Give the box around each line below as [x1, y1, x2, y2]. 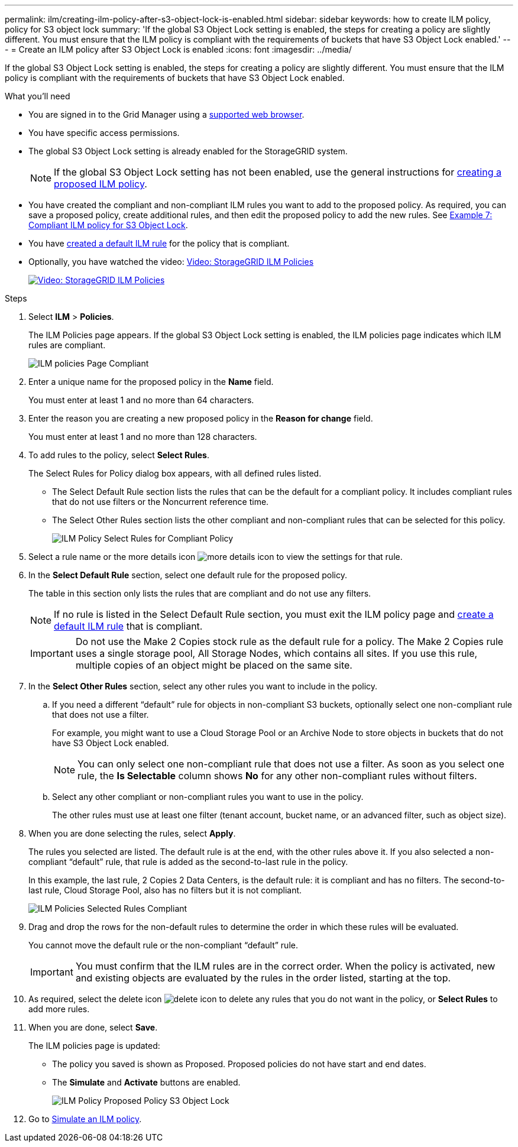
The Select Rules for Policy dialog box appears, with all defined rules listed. [28, 468, 322, 478]
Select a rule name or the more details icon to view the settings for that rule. [28, 552, 403, 562]
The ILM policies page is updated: [28, 1041, 160, 1051]
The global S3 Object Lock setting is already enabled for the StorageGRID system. [28, 146, 348, 156]
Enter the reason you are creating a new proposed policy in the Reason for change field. [28, 413, 373, 423]
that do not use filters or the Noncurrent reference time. [52, 497, 269, 507]
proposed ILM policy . [54, 178, 147, 190]
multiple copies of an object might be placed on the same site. [75, 659, 352, 671]
